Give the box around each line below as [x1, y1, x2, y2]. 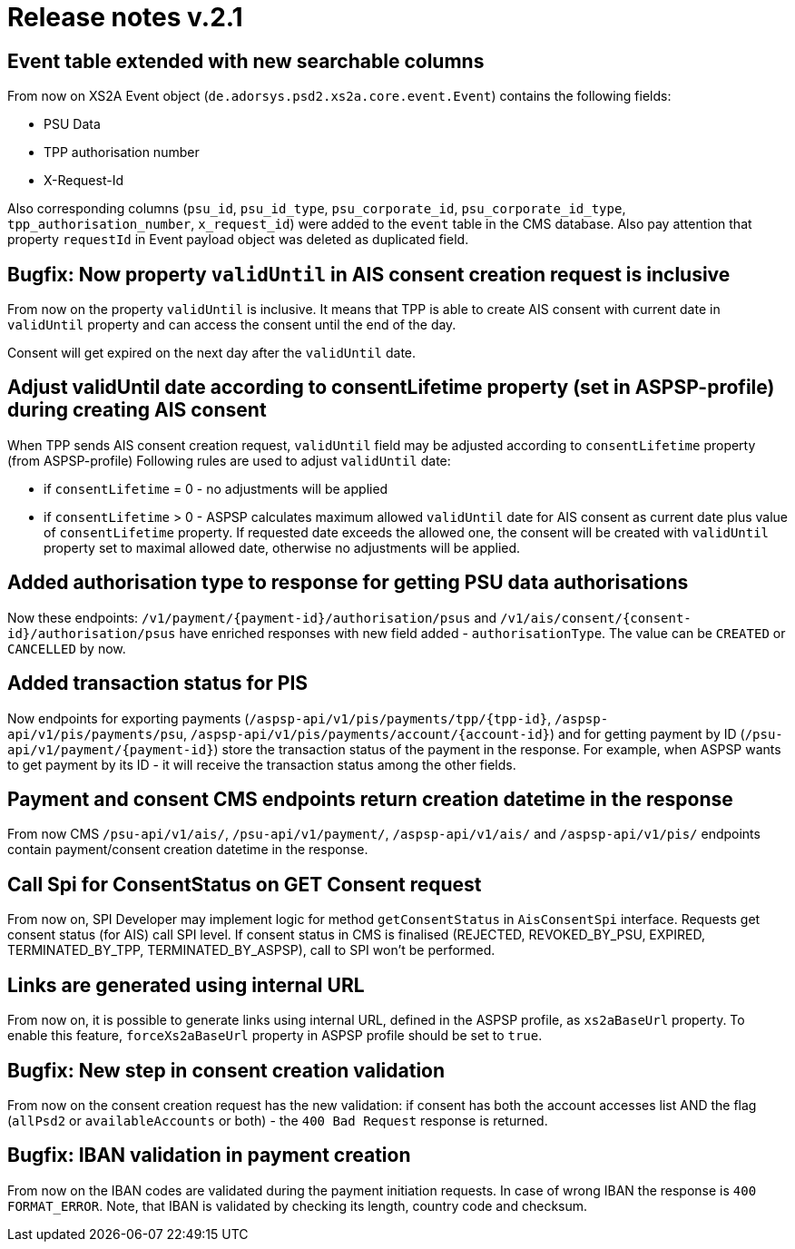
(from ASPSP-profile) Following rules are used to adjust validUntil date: [7, 452, 451, 468]
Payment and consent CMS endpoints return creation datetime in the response [7, 787, 733, 811]
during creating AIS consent [7, 398, 267, 422]
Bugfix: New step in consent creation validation [7, 1058, 446, 1082]
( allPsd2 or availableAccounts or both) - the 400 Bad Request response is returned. [7, 1112, 548, 1128]
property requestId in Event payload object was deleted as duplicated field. [7, 231, 469, 248]
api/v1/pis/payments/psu [7, 726, 183, 742]
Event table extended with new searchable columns [7, 49, 485, 73]
